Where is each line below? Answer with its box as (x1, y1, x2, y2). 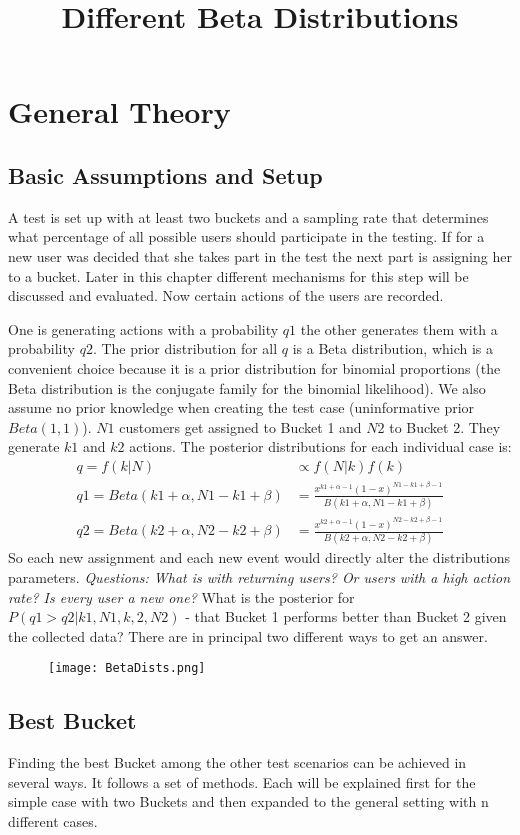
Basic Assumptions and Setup (8, 159, 323, 190)
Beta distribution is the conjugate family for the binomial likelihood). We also (8, 377, 486, 398)
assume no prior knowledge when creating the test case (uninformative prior (8, 397, 475, 418)
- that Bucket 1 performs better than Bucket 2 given (185, 606, 507, 627)
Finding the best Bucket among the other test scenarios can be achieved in (8, 752, 467, 773)
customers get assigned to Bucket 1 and (119, 416, 362, 437)
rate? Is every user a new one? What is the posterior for (8, 586, 355, 607)
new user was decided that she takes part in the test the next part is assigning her (8, 245, 512, 266)
